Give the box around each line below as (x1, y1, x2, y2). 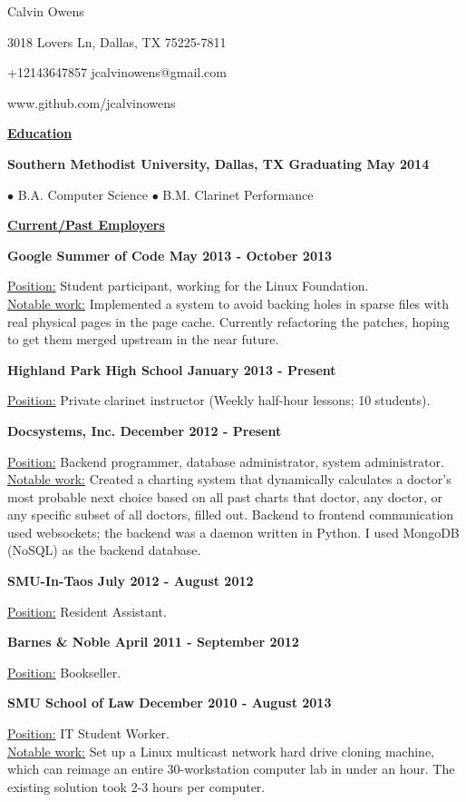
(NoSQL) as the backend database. (7, 540, 201, 559)
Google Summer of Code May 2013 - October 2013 (7, 245, 333, 264)
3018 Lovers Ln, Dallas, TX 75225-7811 (7, 32, 227, 51)
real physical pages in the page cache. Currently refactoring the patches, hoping (7, 312, 450, 331)
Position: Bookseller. (7, 662, 121, 681)
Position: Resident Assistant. (7, 601, 167, 620)
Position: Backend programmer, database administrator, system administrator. (7, 451, 444, 470)
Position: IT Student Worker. (7, 724, 170, 743)
